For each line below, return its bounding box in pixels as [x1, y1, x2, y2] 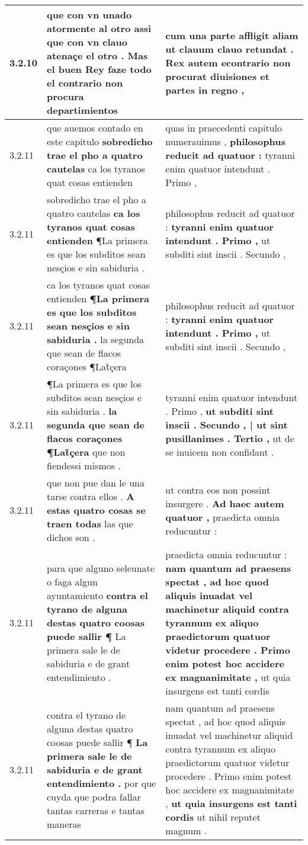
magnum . [165, 824, 207, 837]
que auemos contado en [47, 121, 143, 135]
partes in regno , [165, 82, 245, 97]
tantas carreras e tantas [47, 803, 145, 817]
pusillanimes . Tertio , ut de [165, 431, 294, 445]
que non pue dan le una [47, 476, 145, 489]
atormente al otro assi [47, 21, 152, 35]
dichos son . [47, 530, 95, 544]
